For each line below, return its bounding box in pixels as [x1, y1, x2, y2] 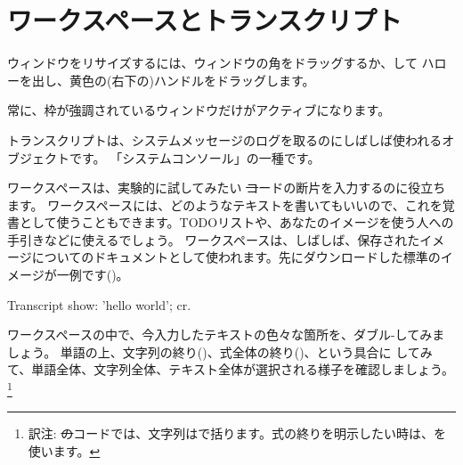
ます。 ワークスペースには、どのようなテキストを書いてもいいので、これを [7, 195, 443, 214]
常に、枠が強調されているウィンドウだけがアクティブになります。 [7, 101, 391, 119]
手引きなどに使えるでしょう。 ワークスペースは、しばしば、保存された [7, 230, 420, 249]
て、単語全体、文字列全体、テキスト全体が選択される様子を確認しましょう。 [7, 360, 455, 379]
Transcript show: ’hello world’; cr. [7, 295, 191, 314]
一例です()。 [56, 265, 129, 284]
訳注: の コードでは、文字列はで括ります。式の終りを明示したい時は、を [28, 424, 446, 443]
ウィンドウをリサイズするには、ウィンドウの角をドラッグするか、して [7, 53, 418, 72]
